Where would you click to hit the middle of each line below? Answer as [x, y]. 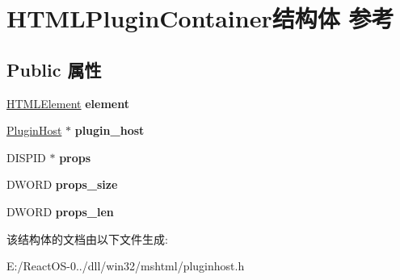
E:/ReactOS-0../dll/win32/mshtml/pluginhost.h [126, 266]
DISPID [26, 157]
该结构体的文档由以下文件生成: [87, 238]
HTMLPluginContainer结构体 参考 [200, 18]
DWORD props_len [60, 211]
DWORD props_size [62, 184]
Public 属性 [54, 69]
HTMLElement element [68, 103]
